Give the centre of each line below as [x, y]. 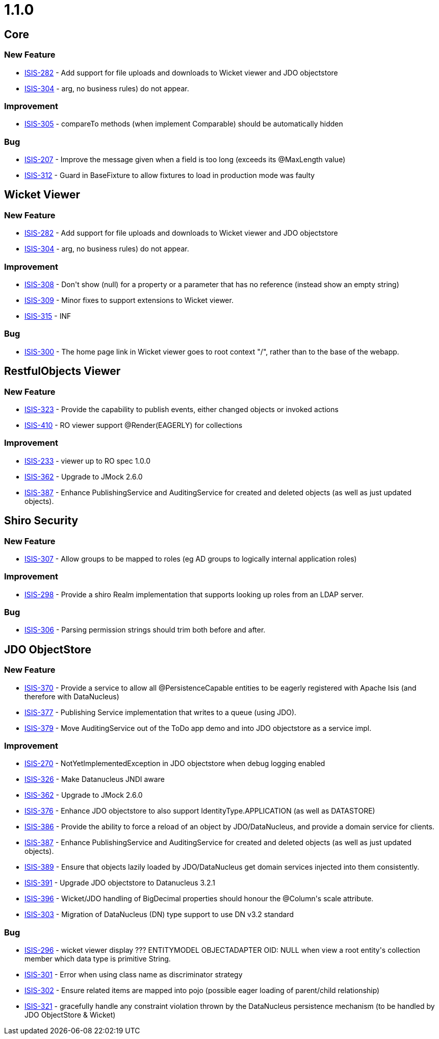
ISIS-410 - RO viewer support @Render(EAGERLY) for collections [134, 425]
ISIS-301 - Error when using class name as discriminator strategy [134, 975]
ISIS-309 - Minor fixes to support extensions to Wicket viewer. [129, 300]
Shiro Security [41, 521]
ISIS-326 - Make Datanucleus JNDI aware [95, 779]
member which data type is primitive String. [98, 959]
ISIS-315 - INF [48, 316]
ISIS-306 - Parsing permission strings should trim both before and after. [145, 630]
